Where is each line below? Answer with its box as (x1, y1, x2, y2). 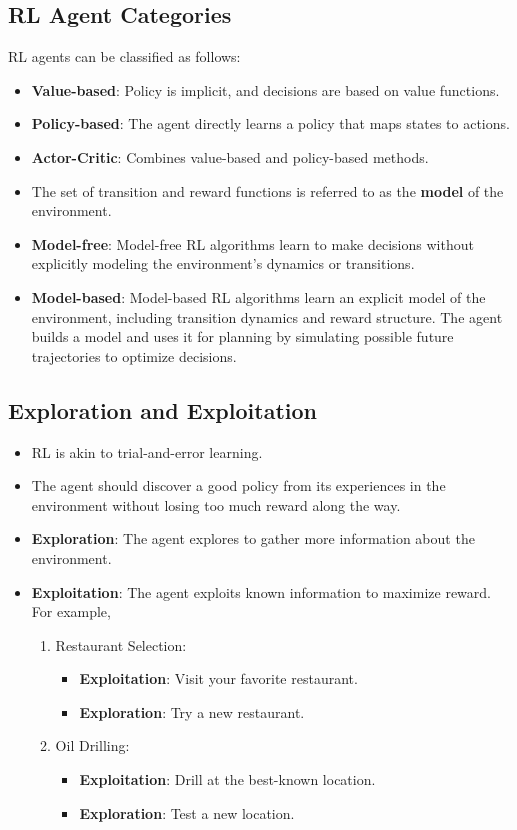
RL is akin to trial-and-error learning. (31, 441, 263, 462)
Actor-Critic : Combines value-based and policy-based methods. (31, 146, 429, 167)
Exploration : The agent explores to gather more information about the (31, 528, 475, 549)
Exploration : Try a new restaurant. (79, 701, 305, 722)
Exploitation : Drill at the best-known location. (79, 769, 376, 790)
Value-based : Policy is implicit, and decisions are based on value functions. (31, 79, 500, 100)
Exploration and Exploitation (8, 394, 317, 425)
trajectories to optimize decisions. (31, 345, 237, 366)
